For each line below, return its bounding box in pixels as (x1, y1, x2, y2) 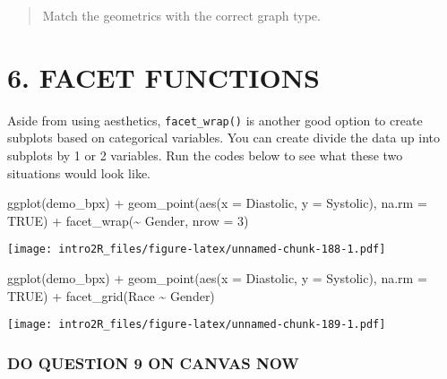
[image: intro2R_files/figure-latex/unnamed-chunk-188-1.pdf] (7, 243, 386, 256)
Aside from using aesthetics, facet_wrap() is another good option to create (7, 110, 423, 129)
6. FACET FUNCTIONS (7, 58, 320, 95)
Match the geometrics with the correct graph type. (42, 6, 321, 24)
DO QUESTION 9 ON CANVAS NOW (7, 351, 299, 374)
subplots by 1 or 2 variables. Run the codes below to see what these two (7, 145, 403, 164)
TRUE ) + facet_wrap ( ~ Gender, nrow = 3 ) (7, 211, 249, 229)
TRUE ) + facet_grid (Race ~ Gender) (7, 286, 215, 305)
